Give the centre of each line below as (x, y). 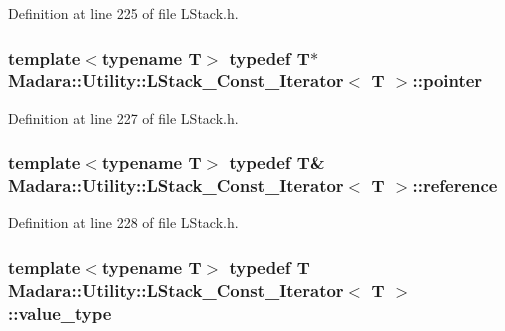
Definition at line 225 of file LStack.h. (123, 13)
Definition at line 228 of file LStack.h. (123, 222)
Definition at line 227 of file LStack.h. (123, 117)
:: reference (455, 185)
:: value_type (60, 312)
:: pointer (447, 80)
